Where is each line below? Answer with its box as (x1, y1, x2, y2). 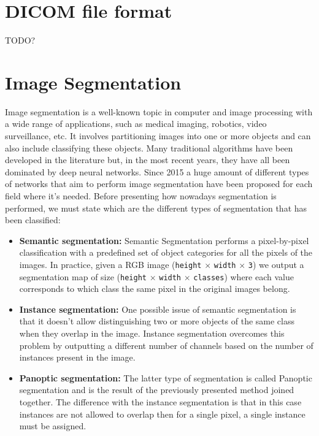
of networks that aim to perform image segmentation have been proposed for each (5, 177, 313, 190)
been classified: (5, 213, 61, 226)
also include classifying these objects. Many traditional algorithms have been (5, 141, 293, 154)
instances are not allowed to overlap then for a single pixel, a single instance (19, 407, 306, 420)
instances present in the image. (19, 351, 136, 364)
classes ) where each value (193, 270, 294, 283)
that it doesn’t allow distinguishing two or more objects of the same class (19, 315, 294, 327)
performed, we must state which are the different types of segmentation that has (5, 201, 307, 214)
